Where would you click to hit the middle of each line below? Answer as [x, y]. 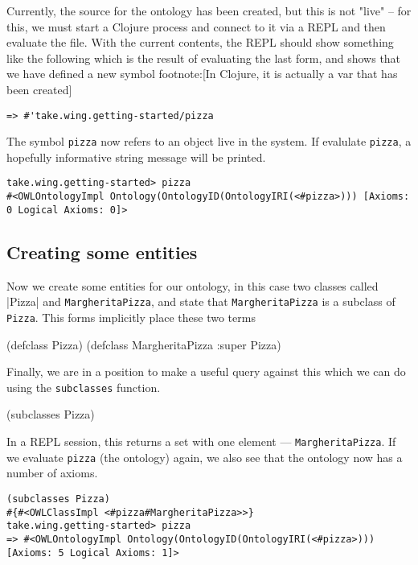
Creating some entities [102, 252]
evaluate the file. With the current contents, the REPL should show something [200, 42]
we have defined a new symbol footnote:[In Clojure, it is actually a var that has [202, 74]
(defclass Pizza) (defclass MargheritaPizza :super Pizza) [144, 344]
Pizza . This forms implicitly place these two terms [131, 317]
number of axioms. [52, 473]
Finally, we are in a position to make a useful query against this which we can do [206, 371]
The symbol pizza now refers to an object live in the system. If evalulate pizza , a [209, 141]
